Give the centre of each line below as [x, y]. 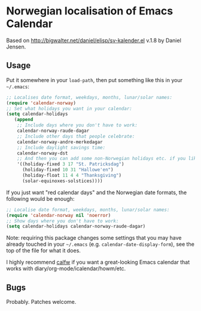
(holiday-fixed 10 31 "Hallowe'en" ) [68, 170]
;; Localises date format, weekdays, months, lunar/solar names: [89, 97]
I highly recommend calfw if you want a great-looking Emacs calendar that [98, 262]
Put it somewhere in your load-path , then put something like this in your [94, 80]
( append [24, 120]
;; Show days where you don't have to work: [63, 221]
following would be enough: [40, 198]
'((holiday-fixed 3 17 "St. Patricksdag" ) [71, 164]
